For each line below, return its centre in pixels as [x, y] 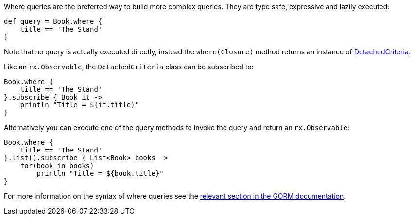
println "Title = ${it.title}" [80, 105]
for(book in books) [57, 166]
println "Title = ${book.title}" [100, 173]
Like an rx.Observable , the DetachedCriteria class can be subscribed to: [129, 67]
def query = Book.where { [53, 21]
